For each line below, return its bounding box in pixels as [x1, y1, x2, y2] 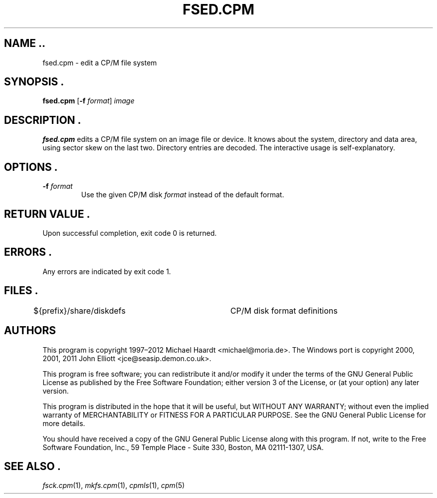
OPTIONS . [4, 160, 58, 173]
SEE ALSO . [4, 460, 61, 473]
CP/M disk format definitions [230, 305, 338, 316]
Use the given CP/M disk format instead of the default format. [81, 190, 284, 199]
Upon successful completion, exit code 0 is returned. [42, 228, 217, 237]
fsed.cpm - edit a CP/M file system [42, 58, 157, 67]
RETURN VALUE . [4, 207, 90, 220]
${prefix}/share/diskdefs [33, 305, 126, 316]
